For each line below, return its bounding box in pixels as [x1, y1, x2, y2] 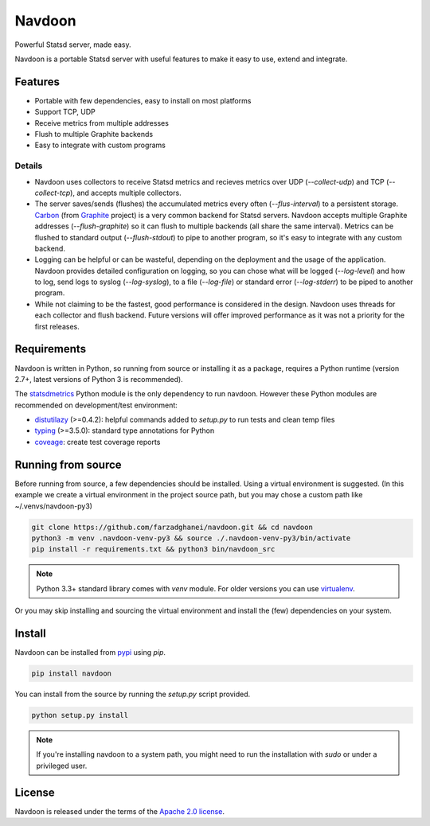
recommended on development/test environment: [14, 400, 178, 410]
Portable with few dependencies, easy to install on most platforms [34, 95, 252, 105]
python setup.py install [31, 711, 129, 719]
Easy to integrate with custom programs [34, 140, 166, 150]
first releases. [34, 321, 80, 331]
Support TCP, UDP [34, 107, 96, 117]
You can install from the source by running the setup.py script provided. [14, 689, 251, 699]
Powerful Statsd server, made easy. [14, 40, 131, 49]
